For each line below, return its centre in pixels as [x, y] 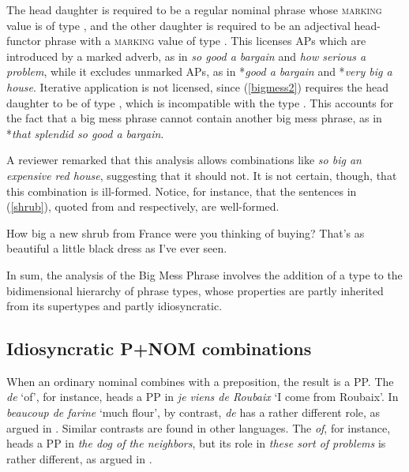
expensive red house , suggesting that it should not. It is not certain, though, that [202, 175]
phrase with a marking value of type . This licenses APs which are [205, 41]
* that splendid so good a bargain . [85, 133]
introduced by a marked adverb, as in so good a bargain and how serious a [186, 56]
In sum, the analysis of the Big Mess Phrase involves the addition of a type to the [204, 274]
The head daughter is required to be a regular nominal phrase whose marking [194, 9]
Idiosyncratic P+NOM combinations [159, 348]
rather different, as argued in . [79, 458]
